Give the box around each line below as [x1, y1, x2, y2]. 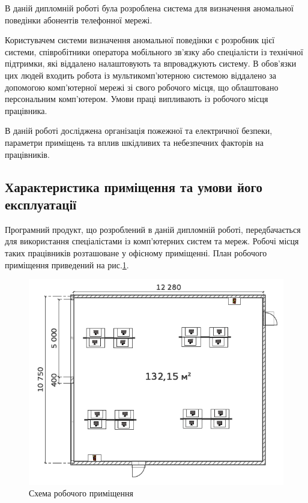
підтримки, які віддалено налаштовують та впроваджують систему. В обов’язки [5, 57, 297, 70]
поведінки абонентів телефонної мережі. [5, 13, 152, 26]
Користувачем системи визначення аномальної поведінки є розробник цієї [5, 34, 275, 46]
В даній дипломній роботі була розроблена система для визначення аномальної [5, 2, 294, 14]
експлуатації [5, 194, 77, 213]
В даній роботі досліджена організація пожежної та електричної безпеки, [5, 124, 273, 137]
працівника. [5, 104, 47, 116]
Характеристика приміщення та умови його [5, 177, 263, 196]
